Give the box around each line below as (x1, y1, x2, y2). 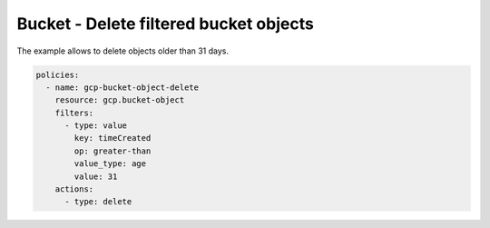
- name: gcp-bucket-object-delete (45, 82, 200, 93)
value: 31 (73, 171, 118, 182)
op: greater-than (73, 145, 152, 156)
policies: (35, 69, 80, 80)
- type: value (64, 121, 127, 131)
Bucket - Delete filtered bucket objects (16, 14, 315, 34)
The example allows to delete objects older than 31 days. (16, 45, 230, 56)
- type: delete (64, 196, 132, 207)
